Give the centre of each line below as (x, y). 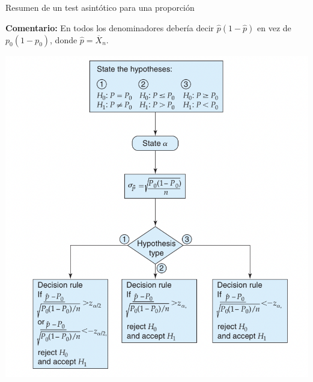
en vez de (274, 27)
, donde (64, 39)
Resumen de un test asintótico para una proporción (100, 7)
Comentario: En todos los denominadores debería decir (110, 27)
